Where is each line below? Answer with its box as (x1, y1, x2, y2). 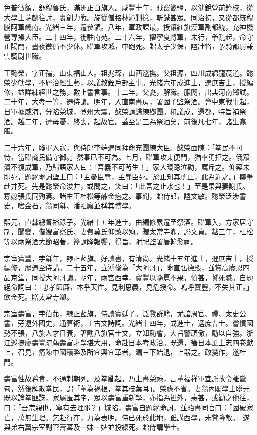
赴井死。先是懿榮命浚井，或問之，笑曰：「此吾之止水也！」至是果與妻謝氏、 (4, 181, 250, 191)
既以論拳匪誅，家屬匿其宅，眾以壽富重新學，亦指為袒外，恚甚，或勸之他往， (4, 392, 253, 403)
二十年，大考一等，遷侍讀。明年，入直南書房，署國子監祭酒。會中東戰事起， (4, 96, 253, 107)
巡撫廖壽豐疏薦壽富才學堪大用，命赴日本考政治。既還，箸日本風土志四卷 (10, 337, 246, 348)
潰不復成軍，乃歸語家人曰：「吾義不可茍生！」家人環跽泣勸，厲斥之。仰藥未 (4, 161, 250, 172)
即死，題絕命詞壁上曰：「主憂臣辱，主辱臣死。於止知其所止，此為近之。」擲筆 (4, 171, 253, 181)
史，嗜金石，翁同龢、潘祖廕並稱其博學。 (4, 200, 135, 211)
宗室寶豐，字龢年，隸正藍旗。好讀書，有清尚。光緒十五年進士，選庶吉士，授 (4, 253, 253, 263)
